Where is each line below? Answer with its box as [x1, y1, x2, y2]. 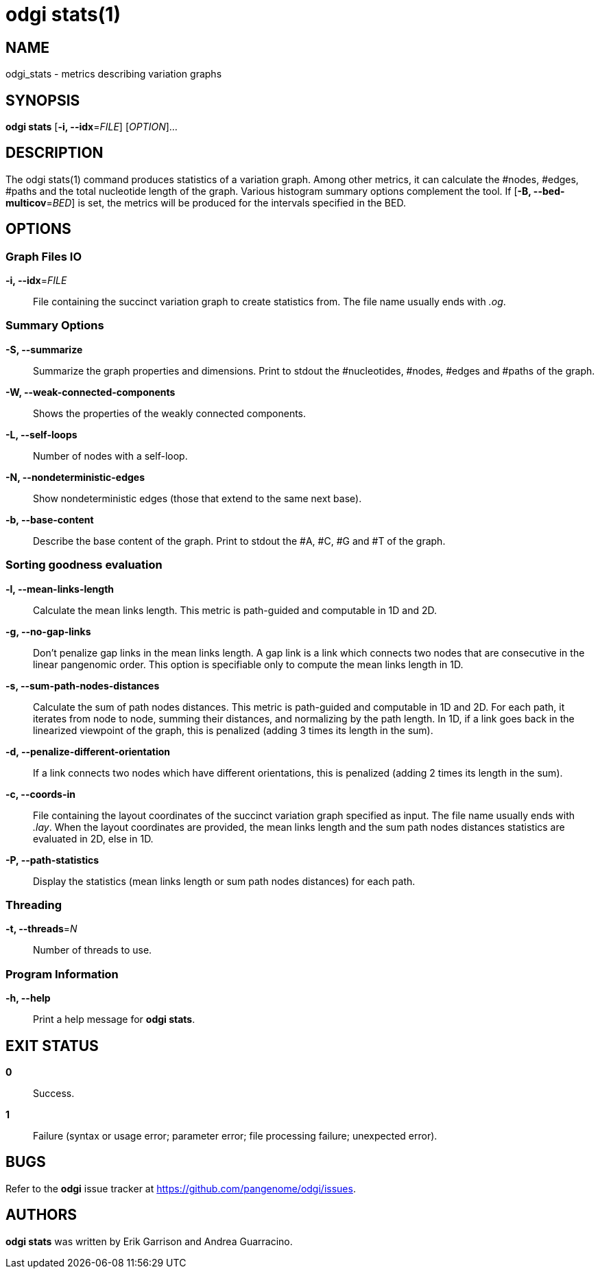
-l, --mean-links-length [5, 582, 115, 595]
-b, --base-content [5, 513, 94, 526]
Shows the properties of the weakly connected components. [33, 407, 307, 419]
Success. [33, 1087, 75, 1099]
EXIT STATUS [5, 1037, 99, 1054]
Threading [5, 897, 62, 912]
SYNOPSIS [5, 91, 80, 109]
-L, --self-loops [5, 428, 77, 440]
